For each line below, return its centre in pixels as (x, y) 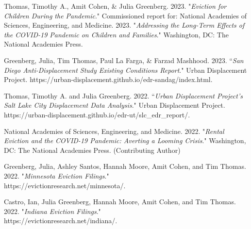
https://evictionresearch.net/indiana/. (61, 221)
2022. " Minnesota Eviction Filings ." (57, 175)
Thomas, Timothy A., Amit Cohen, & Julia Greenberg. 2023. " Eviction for (115, 6)
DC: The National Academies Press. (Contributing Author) (92, 150)
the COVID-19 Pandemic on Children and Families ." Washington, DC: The (116, 34)
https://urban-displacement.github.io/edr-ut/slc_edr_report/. (97, 114)
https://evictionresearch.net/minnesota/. (65, 185)
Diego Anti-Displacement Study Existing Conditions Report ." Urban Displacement (125, 70)
